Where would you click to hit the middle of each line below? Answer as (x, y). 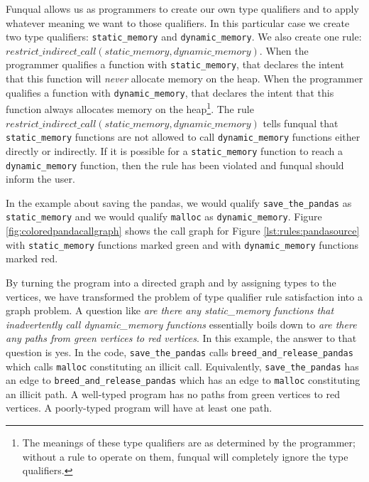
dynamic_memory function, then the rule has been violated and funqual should (175, 165)
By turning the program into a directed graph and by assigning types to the (171, 282)
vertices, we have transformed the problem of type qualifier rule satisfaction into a (184, 296)
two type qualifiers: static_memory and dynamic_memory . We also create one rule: (184, 37)
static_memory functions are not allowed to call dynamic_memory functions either (183, 137)
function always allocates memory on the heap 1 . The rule (130, 108)
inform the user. (40, 179)
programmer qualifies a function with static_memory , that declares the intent (175, 64)
